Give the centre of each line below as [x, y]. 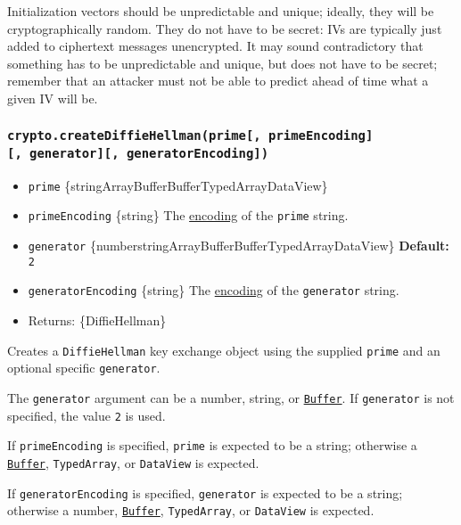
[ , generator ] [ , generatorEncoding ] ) [138, 153]
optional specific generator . [84, 368]
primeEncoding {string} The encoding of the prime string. [188, 215]
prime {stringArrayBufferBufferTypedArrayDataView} [178, 185]
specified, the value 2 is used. [86, 415]
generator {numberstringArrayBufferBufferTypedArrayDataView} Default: [239, 246]
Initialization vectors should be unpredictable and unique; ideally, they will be [221, 11]
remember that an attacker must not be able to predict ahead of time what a [218, 81]
